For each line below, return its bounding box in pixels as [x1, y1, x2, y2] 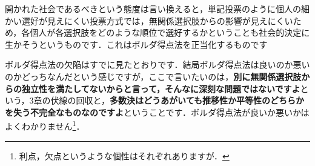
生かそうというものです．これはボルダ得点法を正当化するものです [5, 38, 268, 50]
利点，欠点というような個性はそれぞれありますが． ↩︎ [19, 149, 230, 162]
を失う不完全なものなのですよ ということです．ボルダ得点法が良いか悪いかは [5, 105, 310, 118]
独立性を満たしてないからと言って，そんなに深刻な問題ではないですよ [21, 82, 300, 95]
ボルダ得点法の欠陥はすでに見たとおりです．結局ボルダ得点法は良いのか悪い [5, 58, 310, 71]
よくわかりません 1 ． [5, 118, 85, 132]
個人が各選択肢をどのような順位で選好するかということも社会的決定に [30, 26, 310, 39]
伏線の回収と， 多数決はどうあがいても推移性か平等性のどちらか [50, 94, 304, 107]
